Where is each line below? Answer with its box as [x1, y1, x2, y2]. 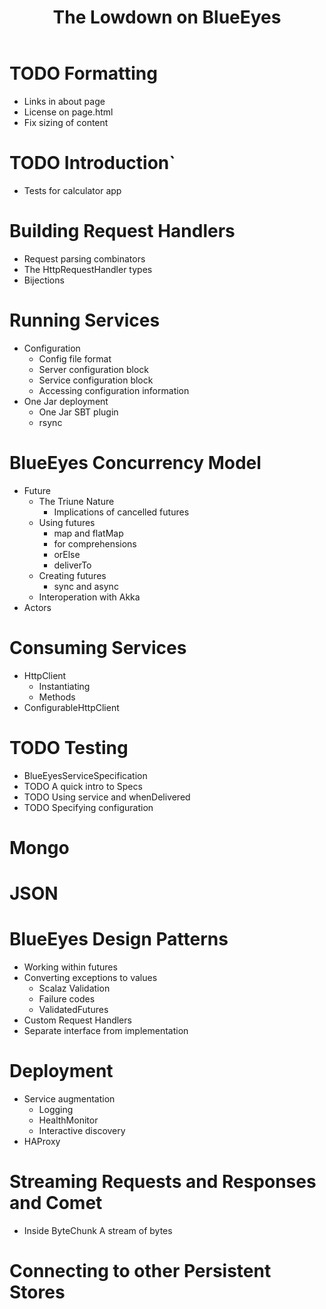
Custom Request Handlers [23, 1014, 132, 1026]
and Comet [9, 1192, 103, 1214]
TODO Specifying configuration [23, 801, 154, 813]
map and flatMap [53, 527, 124, 539]
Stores [9, 1281, 66, 1303]
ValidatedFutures [38, 1003, 109, 1015]
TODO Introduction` [9, 152, 176, 175]
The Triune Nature [38, 495, 115, 507]
